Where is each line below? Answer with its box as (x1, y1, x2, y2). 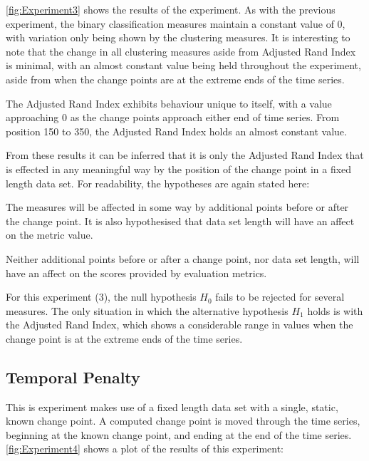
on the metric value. (6, 227, 93, 242)
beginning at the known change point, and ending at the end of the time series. (6, 427, 352, 442)
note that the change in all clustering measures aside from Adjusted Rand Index (6, 43, 356, 58)
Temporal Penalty (6, 366, 140, 388)
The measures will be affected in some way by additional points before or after (6, 200, 349, 214)
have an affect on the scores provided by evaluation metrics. (6, 265, 267, 280)
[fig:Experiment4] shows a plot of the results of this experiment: (6, 441, 284, 456)
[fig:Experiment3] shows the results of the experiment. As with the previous (6, 2, 336, 16)
